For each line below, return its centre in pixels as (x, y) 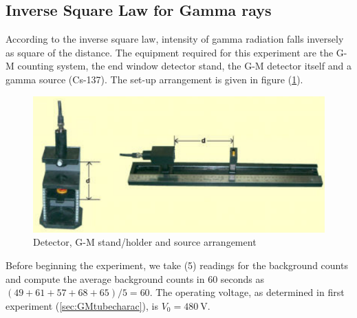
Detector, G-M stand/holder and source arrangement (145, 242)
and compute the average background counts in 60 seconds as (135, 278)
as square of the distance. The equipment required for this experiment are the (170, 52)
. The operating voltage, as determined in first (247, 292)
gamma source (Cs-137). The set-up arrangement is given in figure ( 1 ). (154, 79)
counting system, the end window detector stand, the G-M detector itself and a (184, 66)
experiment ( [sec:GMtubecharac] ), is (82, 305)
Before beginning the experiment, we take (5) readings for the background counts (177, 265)
